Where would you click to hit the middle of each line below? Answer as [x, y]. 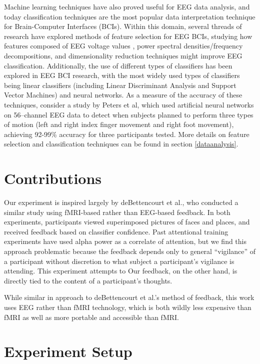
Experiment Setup [68, 351]
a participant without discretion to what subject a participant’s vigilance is [119, 261]
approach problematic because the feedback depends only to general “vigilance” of [130, 251]
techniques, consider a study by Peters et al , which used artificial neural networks [129, 104]
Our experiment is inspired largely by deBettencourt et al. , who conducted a [121, 202]
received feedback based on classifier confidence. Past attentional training [116, 231]
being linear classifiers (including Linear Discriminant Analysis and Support [120, 85]
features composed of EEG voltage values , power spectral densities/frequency [123, 46]
